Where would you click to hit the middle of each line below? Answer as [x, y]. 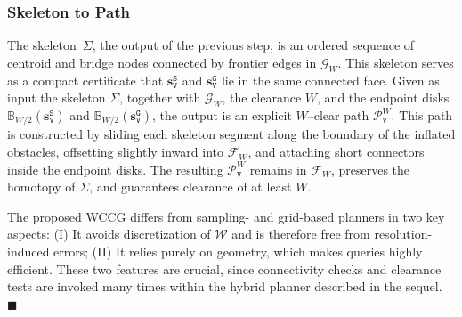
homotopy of [41, 187]
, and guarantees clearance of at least [190, 187]
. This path [422, 115]
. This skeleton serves [396, 62]
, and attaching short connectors [336, 152]
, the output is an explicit [222, 115]
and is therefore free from [301, 234]
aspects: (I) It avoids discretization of [109, 234]
